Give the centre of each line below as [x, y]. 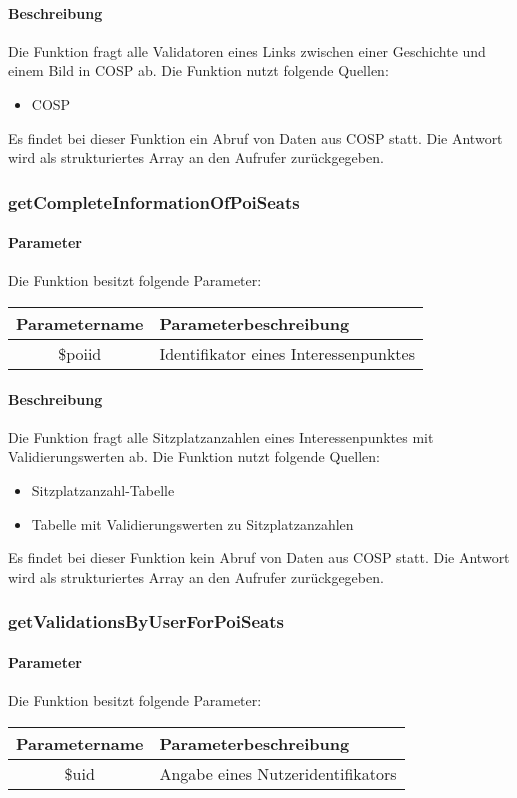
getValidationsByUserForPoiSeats [146, 621]
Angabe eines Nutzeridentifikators [278, 773]
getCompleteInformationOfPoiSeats [154, 201]
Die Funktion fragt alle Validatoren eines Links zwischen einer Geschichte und [247, 50]
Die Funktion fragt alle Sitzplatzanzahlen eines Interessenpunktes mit [221, 436]
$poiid [80, 353]
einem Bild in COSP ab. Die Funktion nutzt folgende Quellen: [198, 70]
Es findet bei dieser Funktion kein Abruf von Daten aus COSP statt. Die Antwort [259, 557]
